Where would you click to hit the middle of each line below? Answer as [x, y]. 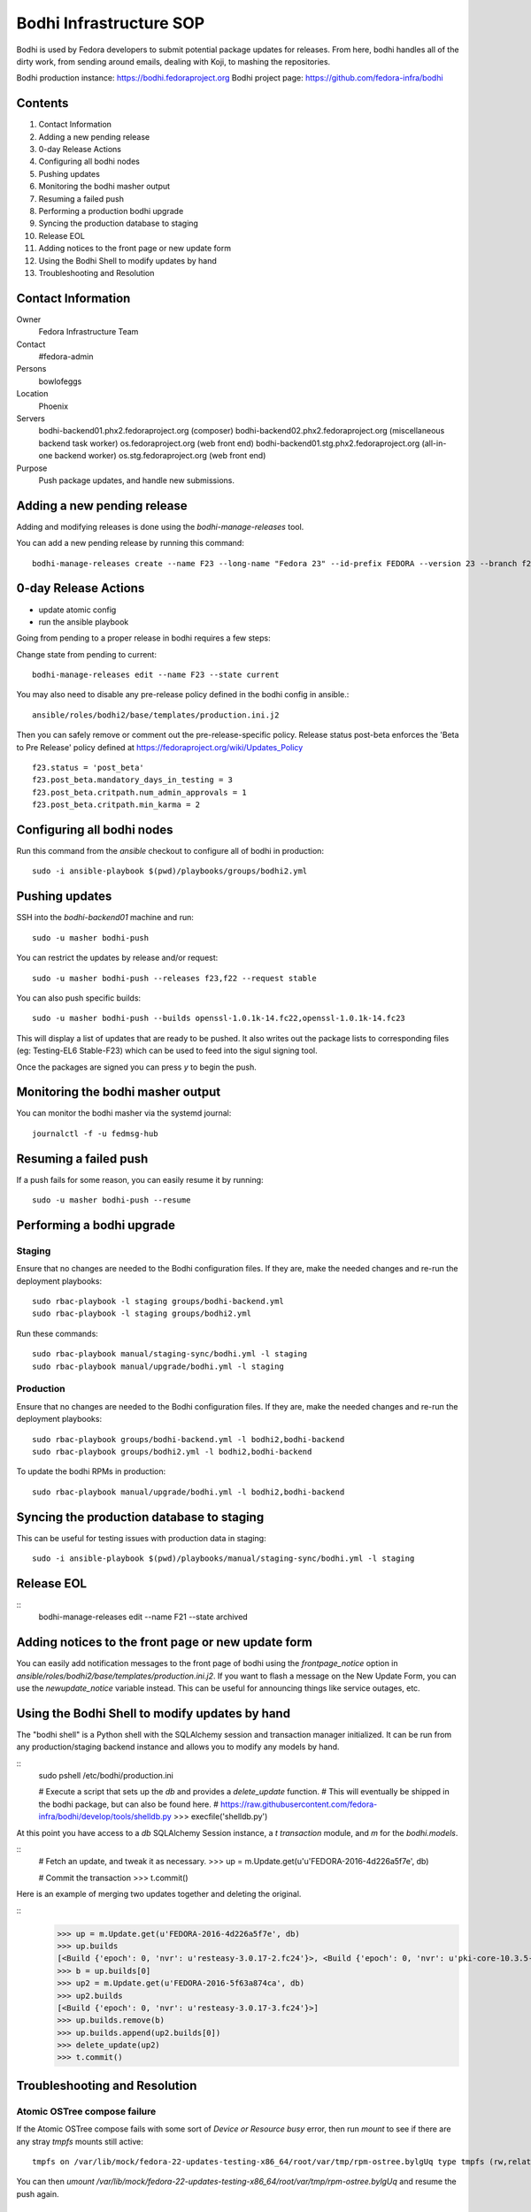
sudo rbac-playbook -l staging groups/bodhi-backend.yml [158, 1302]
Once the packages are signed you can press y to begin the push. [136, 1067]
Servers [31, 418]
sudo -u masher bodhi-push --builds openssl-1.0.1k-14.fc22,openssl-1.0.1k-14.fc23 [219, 1018]
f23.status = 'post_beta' [88, 768]
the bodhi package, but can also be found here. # [128, 1804]
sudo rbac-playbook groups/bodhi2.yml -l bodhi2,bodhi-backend [172, 1452]
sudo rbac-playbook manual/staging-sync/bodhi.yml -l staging [170, 1354]
